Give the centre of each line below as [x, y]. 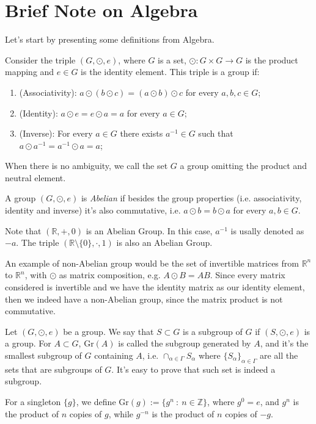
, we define [96, 401]
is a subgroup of [213, 331]
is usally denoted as [267, 230]
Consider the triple [40, 59]
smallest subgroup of [43, 355]
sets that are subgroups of [53, 369]
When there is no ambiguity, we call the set [86, 166]
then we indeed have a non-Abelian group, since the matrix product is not [144, 299]
